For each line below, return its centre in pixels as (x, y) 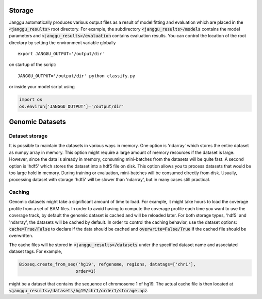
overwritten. (21, 236)
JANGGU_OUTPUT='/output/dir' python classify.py (76, 76)
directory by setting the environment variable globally (62, 42)
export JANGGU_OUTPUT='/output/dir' (61, 54)
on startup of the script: (33, 65)
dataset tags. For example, (36, 251)
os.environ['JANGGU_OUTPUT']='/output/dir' (72, 106)
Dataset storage (28, 136)
